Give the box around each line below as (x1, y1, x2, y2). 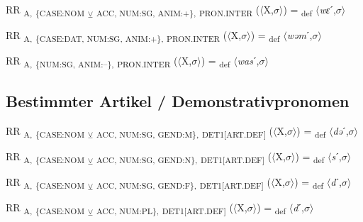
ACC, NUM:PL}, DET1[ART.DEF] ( (96, 199, 233, 216)
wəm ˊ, (286, 28, 313, 43)
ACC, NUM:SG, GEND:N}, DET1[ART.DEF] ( (96, 148, 272, 165)
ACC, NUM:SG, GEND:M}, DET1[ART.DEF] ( (96, 123, 274, 140)
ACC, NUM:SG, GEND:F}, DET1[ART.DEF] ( (96, 174, 271, 191)
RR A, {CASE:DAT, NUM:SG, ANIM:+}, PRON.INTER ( (6, 28, 228, 44)
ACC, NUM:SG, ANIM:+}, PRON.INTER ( (96, 2, 260, 18)
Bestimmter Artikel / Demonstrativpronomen (6, 89, 350, 111)
